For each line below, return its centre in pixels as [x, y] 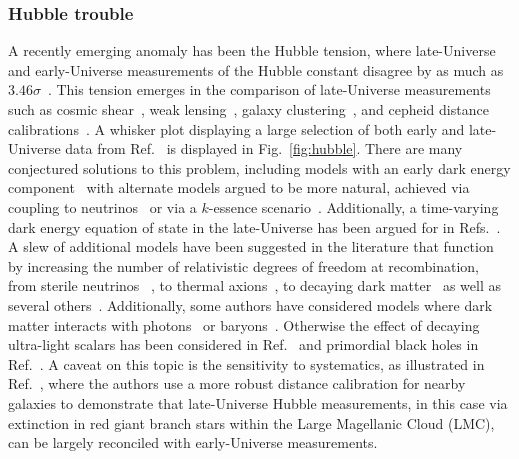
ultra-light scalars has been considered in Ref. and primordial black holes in [243, 344]
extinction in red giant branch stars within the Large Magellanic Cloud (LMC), [251, 422]
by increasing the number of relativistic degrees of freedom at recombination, [244, 265]
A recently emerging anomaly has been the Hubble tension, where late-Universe [252, 50]
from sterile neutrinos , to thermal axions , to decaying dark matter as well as [254, 285]
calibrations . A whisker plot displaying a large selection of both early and [236, 128]
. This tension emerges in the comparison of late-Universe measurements [269, 89]
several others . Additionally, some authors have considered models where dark [250, 304]
